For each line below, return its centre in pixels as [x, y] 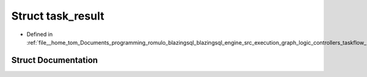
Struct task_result [58, 16]
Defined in [40, 34]
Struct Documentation [54, 60]
